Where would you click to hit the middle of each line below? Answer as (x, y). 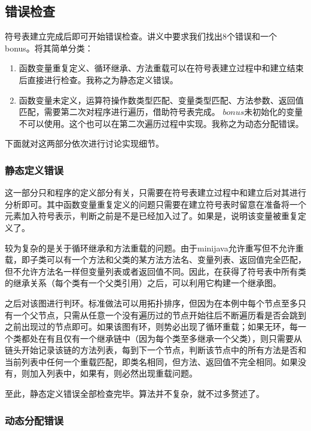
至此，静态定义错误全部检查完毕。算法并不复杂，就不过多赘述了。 (135, 394)
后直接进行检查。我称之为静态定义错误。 (98, 79)
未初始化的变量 (274, 112)
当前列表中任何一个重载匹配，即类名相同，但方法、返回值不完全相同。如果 (151, 361)
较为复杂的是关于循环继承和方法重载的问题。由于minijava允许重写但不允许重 (154, 248)
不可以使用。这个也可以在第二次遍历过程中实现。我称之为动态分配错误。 (161, 123)
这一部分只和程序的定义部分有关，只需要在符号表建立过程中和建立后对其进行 (155, 192)
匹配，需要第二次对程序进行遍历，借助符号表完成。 (119, 112)
